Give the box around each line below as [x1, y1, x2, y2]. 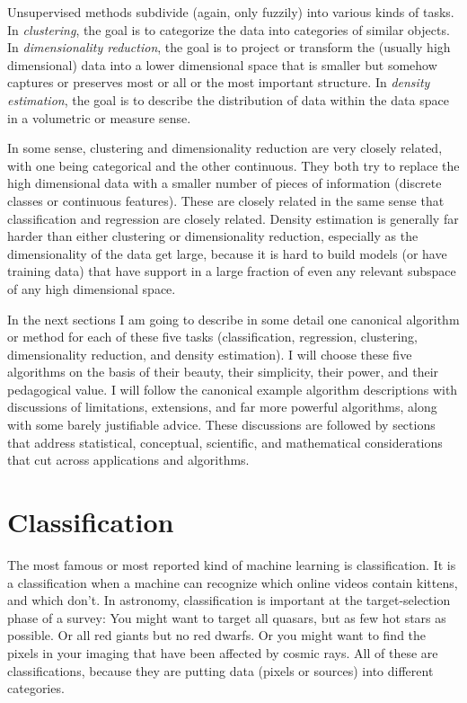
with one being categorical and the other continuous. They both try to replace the [7, 156, 460, 174]
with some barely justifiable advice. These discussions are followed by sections [7, 415, 436, 434]
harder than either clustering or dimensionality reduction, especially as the [7, 227, 419, 245]
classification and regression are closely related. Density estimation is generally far [7, 209, 459, 227]
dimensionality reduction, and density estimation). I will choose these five [7, 344, 412, 363]
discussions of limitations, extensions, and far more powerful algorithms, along [7, 397, 437, 416]
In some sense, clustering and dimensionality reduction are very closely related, [7, 138, 443, 157]
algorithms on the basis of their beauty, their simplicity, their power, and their [7, 362, 439, 381]
